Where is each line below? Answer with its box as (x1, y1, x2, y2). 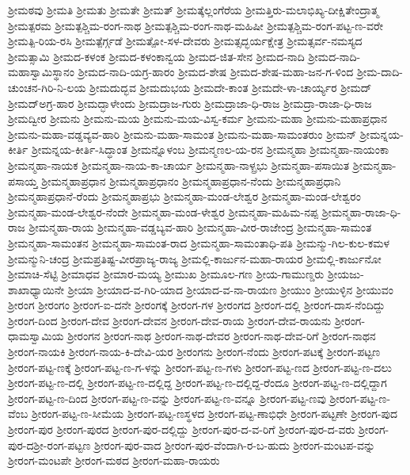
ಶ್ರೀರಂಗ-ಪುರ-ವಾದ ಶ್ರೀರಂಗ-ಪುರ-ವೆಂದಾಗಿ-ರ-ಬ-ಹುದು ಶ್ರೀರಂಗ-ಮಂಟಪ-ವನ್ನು (94, 436, 376, 453)
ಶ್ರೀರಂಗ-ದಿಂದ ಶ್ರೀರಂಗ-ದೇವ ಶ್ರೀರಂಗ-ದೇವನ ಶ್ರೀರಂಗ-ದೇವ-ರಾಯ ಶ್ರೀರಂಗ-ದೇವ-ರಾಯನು (8, 312, 332, 328)
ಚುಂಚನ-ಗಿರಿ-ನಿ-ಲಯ (8, 79, 86, 95)
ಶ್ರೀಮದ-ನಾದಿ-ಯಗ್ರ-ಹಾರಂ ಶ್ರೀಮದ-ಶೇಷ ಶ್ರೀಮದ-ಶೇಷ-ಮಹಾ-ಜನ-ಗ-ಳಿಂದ (78, 63, 354, 80)
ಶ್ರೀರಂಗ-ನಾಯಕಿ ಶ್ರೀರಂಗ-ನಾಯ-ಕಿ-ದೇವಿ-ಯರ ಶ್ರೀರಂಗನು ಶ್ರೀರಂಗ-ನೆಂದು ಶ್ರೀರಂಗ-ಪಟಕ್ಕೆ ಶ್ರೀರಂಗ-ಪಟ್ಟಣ (8, 343, 381, 360)
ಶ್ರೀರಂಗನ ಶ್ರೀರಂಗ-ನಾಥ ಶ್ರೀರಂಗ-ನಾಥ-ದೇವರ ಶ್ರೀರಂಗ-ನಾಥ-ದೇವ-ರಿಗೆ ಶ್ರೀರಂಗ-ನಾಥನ (67, 328, 376, 344)
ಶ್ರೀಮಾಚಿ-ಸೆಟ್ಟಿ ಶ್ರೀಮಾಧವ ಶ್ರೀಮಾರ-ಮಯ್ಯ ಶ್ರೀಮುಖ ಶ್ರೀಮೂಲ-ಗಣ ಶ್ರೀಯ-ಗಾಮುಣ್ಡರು (8, 266, 325, 282)
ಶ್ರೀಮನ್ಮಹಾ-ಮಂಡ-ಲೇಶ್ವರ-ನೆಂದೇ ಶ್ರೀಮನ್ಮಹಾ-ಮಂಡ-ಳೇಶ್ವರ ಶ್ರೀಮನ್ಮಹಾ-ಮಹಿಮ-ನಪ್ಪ (8, 203, 319, 220)
